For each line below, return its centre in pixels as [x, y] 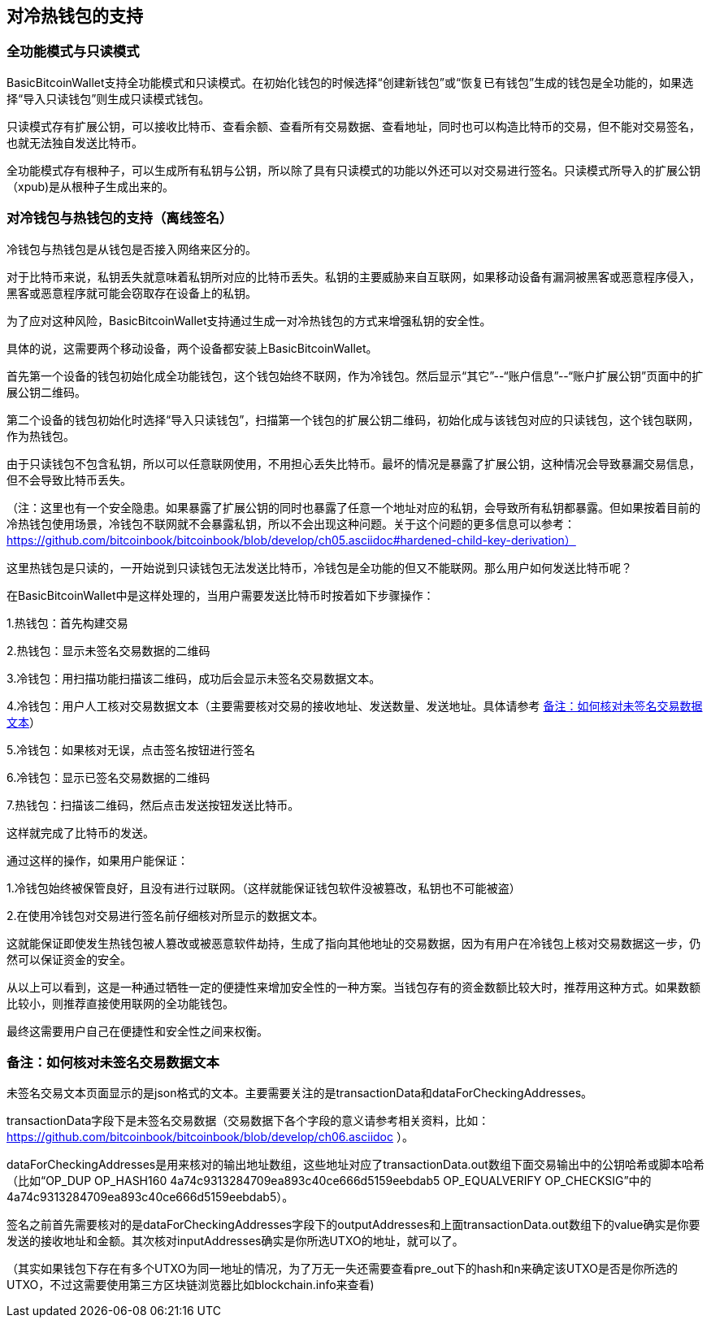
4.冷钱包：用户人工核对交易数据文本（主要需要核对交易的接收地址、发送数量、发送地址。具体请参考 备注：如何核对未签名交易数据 [355, 705]
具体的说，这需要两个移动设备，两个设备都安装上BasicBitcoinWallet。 [192, 348]
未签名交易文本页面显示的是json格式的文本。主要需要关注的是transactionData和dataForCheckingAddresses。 [300, 1093]
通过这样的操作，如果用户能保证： [98, 860]
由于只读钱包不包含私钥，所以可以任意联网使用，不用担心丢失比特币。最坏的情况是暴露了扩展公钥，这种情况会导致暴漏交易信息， [353, 463]
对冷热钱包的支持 [75, 16]
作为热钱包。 [41, 436]
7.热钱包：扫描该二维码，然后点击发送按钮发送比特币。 [153, 805]
